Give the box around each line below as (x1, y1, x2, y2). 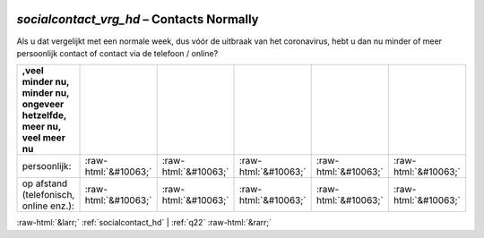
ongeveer (22, 98, 65, 111)
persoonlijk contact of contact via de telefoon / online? (16, 47, 219, 58)
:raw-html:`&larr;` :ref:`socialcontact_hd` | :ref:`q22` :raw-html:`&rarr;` (16, 217, 272, 228)
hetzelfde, (22, 109, 67, 122)
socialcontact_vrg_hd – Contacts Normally (16, 12, 259, 27)
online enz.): (22, 200, 75, 212)
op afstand (22, 177, 68, 190)
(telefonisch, (22, 189, 75, 201)
